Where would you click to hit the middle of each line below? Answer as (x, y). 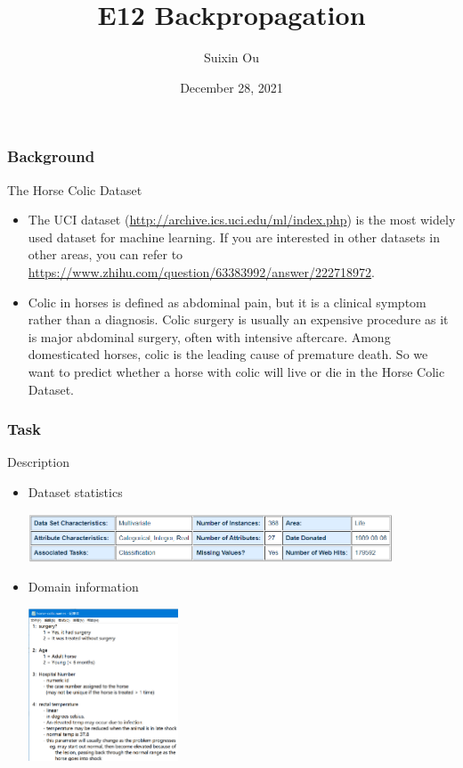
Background (51, 156)
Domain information (83, 587)
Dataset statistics (75, 491)
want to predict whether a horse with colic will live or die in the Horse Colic (236, 371)
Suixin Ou (231, 57)
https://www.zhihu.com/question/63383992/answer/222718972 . (201, 271)
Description (38, 462)
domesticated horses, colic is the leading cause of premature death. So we (228, 354)
